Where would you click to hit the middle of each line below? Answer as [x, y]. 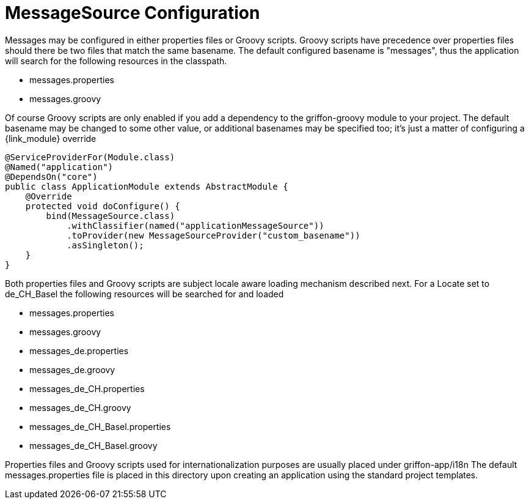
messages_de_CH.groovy [80, 407]
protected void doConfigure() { [103, 206]
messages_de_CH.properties [87, 388]
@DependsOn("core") [51, 176]
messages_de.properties [79, 350]
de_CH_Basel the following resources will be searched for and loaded [144, 294]
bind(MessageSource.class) [111, 216]
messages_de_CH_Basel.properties [100, 426]
